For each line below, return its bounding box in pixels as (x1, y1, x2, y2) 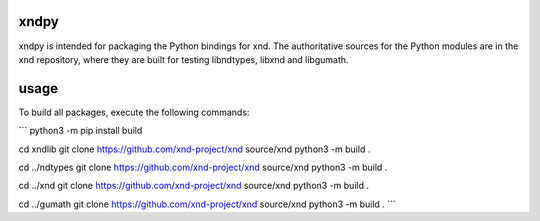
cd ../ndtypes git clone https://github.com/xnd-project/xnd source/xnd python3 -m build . (18, 161, 388, 173)
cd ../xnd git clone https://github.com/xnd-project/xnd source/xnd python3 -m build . (18, 180, 370, 192)
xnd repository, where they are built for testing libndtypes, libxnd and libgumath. (18, 53, 349, 65)
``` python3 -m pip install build (18, 125, 143, 137)
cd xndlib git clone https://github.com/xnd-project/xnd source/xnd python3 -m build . (18, 143, 371, 155)
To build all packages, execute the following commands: (18, 106, 250, 118)
